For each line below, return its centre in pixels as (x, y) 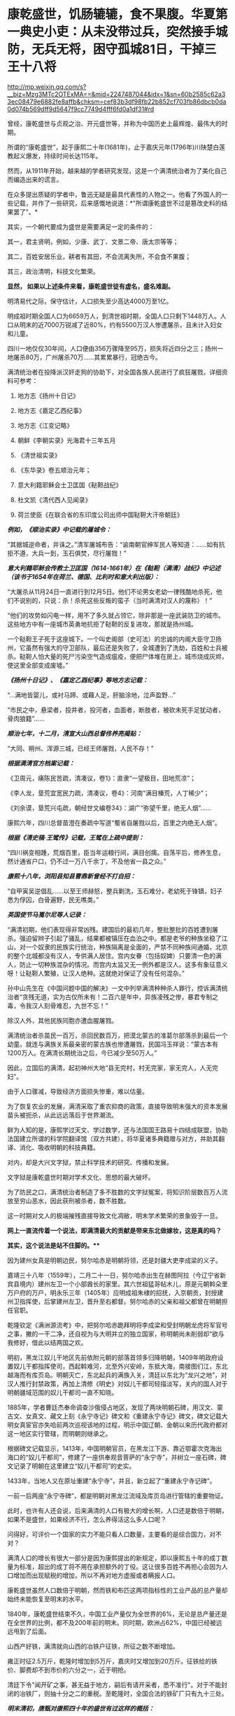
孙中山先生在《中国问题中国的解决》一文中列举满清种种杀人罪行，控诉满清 (114, 988)
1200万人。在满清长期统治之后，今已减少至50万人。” (82, 1053)
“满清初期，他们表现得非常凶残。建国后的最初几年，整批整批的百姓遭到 (110, 929)
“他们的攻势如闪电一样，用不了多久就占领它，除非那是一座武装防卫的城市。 (116, 615)
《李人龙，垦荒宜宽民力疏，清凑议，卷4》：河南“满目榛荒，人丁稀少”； (108, 793)
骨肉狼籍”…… (26, 718)
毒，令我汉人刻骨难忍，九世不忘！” (58, 1005)
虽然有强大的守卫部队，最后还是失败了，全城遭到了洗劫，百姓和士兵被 (127, 648)
